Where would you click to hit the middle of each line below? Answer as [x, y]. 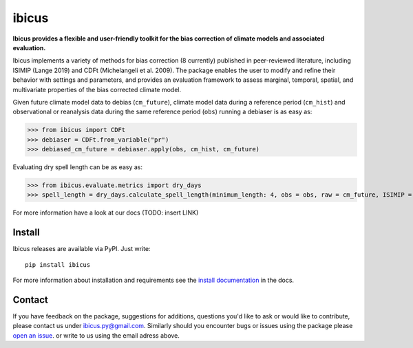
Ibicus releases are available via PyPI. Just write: [82, 249]
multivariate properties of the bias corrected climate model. [97, 89]
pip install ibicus [58, 264]
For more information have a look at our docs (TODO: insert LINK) [106, 213]
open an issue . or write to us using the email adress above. [96, 335]
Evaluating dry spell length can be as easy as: [77, 167]
